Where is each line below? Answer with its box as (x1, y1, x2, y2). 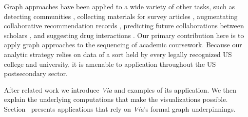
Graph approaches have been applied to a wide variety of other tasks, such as (4, 1, 235, 11)
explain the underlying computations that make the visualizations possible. (4, 94, 228, 104)
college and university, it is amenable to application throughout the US (4, 58, 216, 69)
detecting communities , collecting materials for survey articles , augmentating (4, 11, 238, 21)
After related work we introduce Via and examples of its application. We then (4, 84, 237, 95)
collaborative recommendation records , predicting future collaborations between (4, 20, 244, 31)
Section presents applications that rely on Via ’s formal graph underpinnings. (4, 103, 236, 114)
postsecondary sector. (4, 68, 68, 78)
